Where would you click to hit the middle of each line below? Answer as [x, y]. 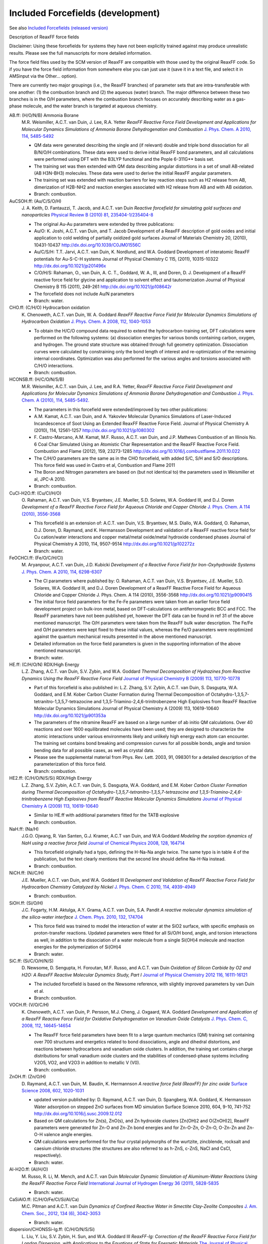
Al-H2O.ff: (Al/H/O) [29, 1169]
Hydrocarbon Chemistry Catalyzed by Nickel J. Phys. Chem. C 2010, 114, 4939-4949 [109, 887]
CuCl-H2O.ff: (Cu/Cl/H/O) [35, 493]
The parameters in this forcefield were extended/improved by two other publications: [121, 409]
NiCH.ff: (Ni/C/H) [27, 873]
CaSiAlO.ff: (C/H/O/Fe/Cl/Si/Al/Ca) [44, 1199]
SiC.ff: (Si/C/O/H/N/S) [32, 961]
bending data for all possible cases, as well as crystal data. [94, 750]
